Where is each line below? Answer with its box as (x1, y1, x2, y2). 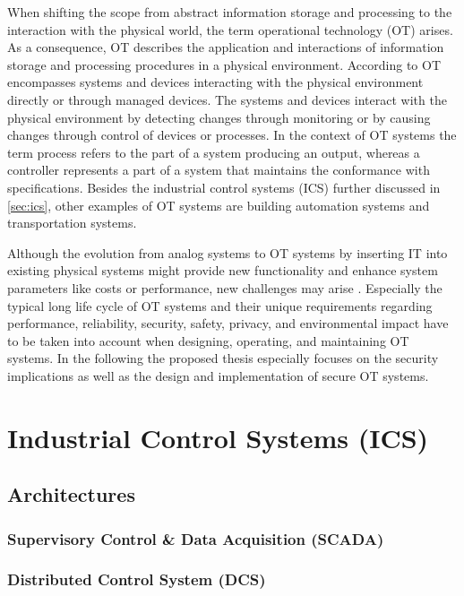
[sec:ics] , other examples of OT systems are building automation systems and (7, 195, 430, 214)
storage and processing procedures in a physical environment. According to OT (7, 55, 442, 73)
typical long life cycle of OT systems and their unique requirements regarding (7, 296, 433, 315)
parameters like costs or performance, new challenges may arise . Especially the (7, 278, 443, 297)
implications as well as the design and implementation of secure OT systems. (7, 366, 429, 384)
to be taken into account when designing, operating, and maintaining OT (7, 331, 409, 350)
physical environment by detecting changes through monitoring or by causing (7, 108, 431, 126)
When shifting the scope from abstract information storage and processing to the (7, 3, 452, 21)
